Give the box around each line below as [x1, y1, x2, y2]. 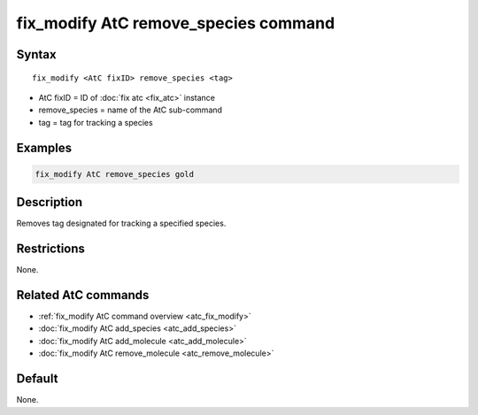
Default [16, 372, 58, 387]
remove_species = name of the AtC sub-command [38, 104, 223, 115]
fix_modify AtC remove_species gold [35, 169, 195, 179]
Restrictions [16, 242, 86, 257]
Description [16, 195, 83, 210]
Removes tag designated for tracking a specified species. [16, 218, 227, 229]
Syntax [16, 47, 57, 62]
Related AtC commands [16, 288, 150, 303]
